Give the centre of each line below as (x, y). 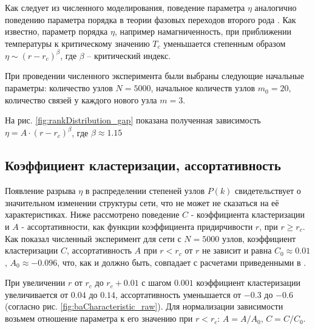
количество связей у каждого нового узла (81, 99)
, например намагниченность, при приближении (203, 31)
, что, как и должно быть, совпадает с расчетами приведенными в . (182, 262)
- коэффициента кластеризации (248, 214)
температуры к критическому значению (77, 43)
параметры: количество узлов (59, 88)
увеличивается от (37, 294)
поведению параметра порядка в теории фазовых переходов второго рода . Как (151, 19)
